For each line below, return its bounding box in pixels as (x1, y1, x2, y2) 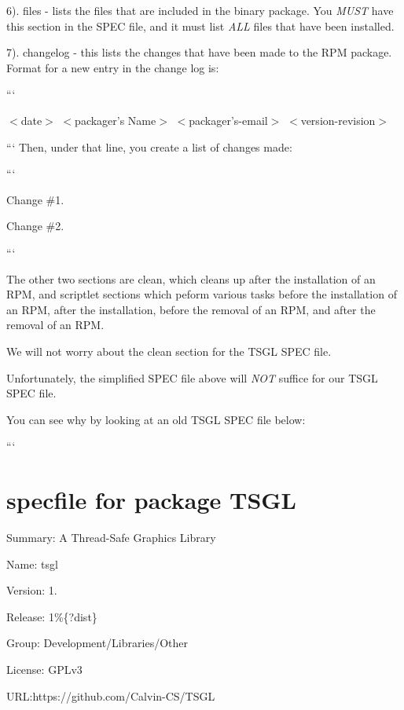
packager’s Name (75, 112, 156, 128)
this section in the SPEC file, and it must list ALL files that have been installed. (6, 17, 395, 34)
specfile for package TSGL (6, 484, 296, 516)
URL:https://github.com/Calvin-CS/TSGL (6, 687, 215, 704)
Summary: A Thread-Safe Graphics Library (6, 529, 216, 545)
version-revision (300, 112, 376, 128)
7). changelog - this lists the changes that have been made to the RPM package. (6, 44, 392, 60)
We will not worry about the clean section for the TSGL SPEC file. (6, 342, 332, 359)
